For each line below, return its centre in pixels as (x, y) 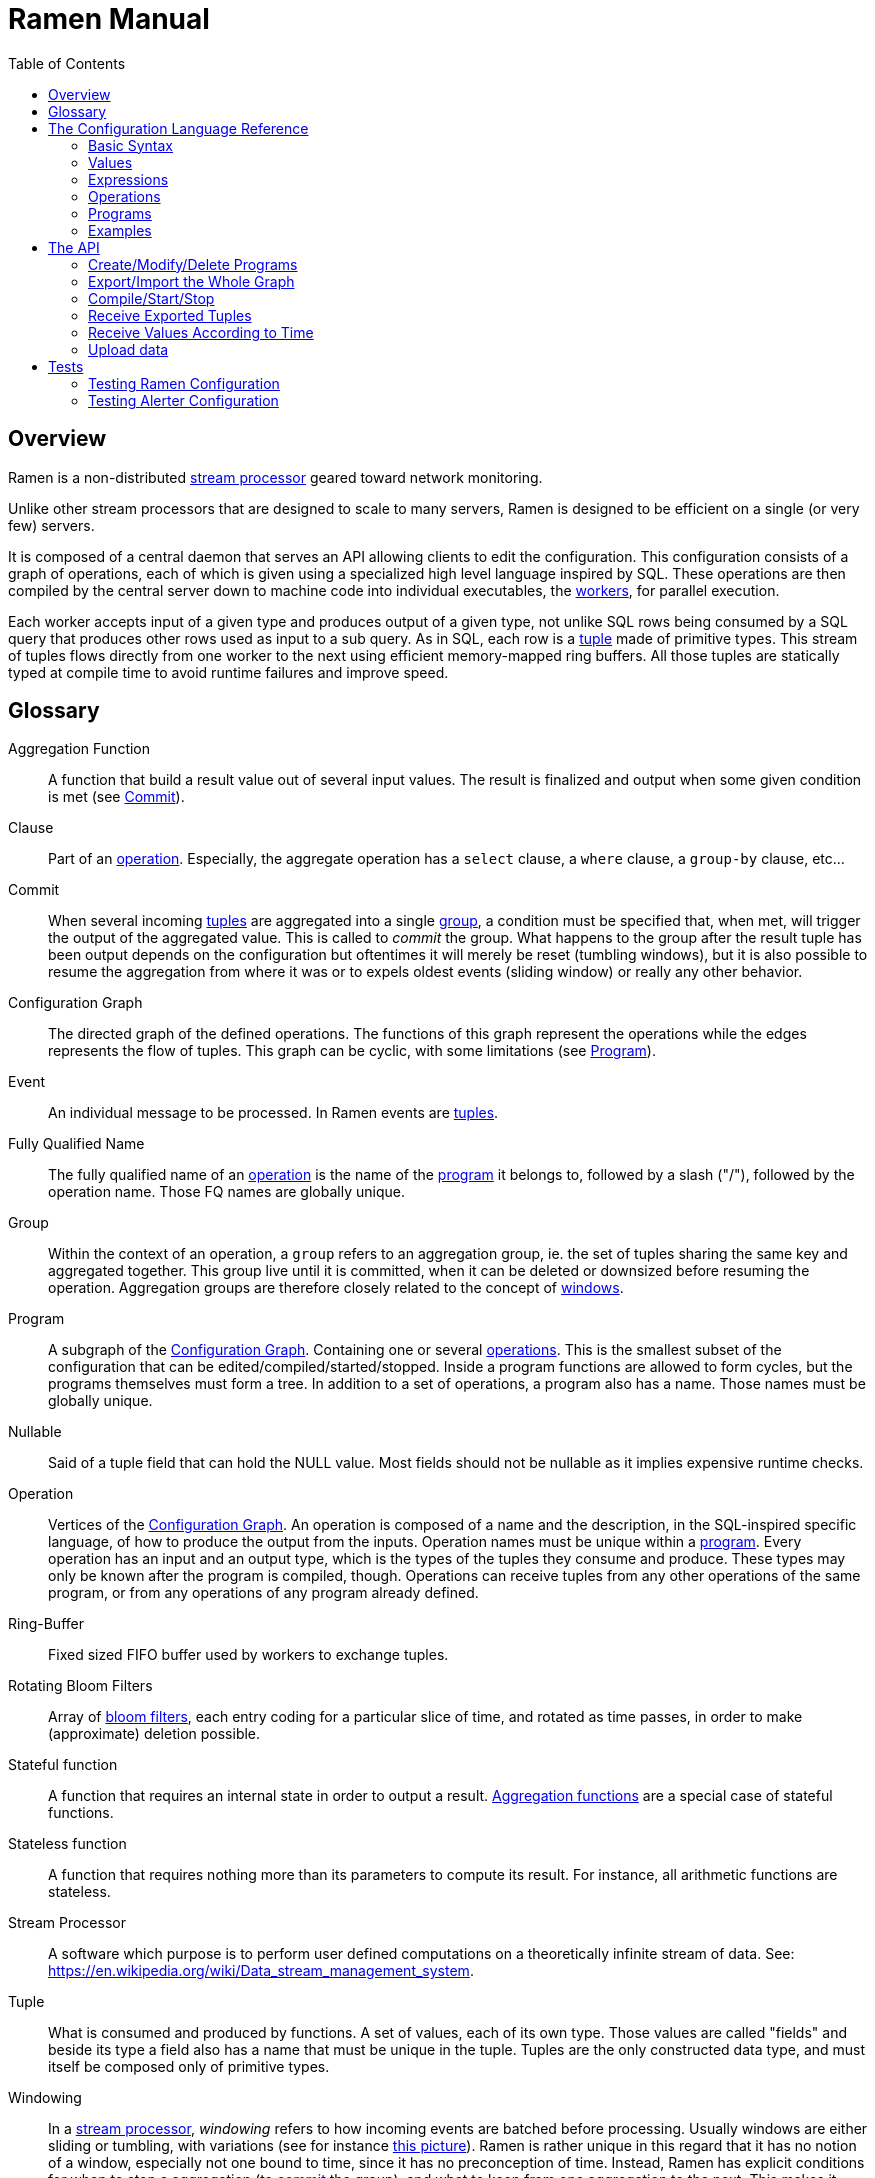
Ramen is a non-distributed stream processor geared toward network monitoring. (275, 477)
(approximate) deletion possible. (154, 1734)
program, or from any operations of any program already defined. (263, 1593)
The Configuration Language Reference (178, 128)
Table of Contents (67, 63)
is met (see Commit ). (116, 797)
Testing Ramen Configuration (184, 383)
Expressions (128, 179)
